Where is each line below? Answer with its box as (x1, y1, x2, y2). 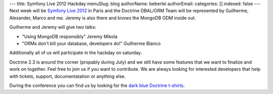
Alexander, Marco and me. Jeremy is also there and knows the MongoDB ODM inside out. (9, 15, 196, 21)
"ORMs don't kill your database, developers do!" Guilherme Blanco (22, 40, 161, 46)
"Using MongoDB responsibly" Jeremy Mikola (22, 33, 118, 39)
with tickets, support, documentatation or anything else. (9, 73, 126, 79)
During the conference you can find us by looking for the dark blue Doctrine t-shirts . (9, 82, 185, 88)
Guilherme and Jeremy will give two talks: (9, 24, 97, 30)
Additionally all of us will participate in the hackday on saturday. (9, 50, 142, 56)
